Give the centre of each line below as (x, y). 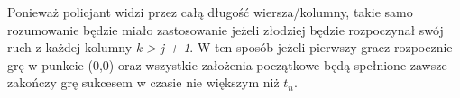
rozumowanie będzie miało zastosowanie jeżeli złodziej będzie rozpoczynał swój (225, 29)
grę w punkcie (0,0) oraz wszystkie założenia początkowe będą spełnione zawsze (227, 64)
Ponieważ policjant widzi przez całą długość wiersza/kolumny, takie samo (210, 12)
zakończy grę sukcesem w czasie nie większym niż (143, 82)
